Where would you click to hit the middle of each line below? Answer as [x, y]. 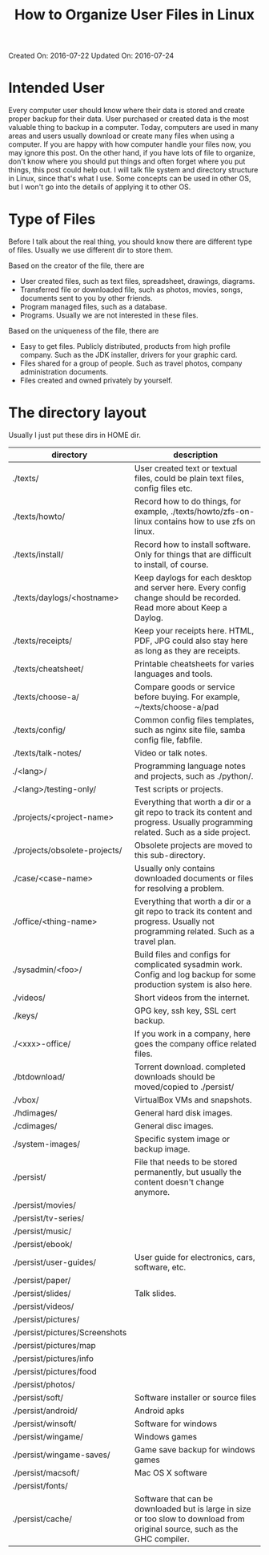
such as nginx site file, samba [190, 730]
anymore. [153, 1192]
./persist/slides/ [42, 1293]
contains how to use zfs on [205, 521]
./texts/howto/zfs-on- [213, 511]
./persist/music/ [42, 1231]
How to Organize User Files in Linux [134, 15]
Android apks [160, 1411]
